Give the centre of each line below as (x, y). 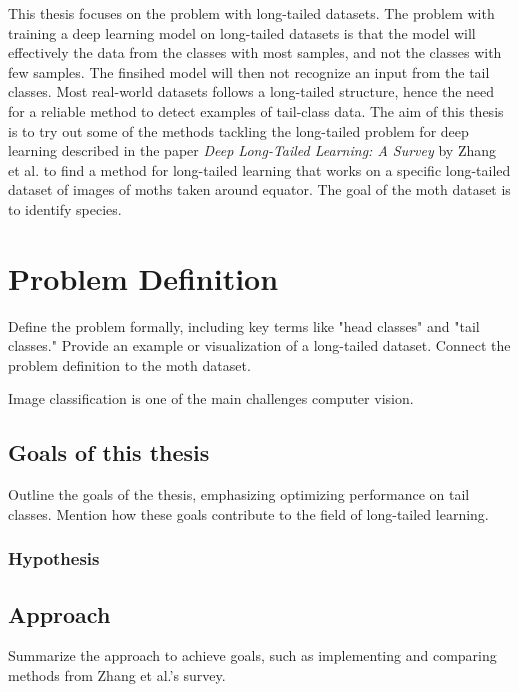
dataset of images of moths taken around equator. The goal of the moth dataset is (259, 189)
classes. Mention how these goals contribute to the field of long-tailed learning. (248, 513)
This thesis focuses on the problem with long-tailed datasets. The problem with (251, 13)
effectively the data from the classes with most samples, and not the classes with (255, 52)
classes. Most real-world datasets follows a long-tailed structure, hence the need (251, 91)
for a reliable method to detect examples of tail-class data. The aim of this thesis (256, 110)
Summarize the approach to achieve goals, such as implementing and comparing (252, 655)
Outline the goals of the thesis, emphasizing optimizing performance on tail (239, 494)
